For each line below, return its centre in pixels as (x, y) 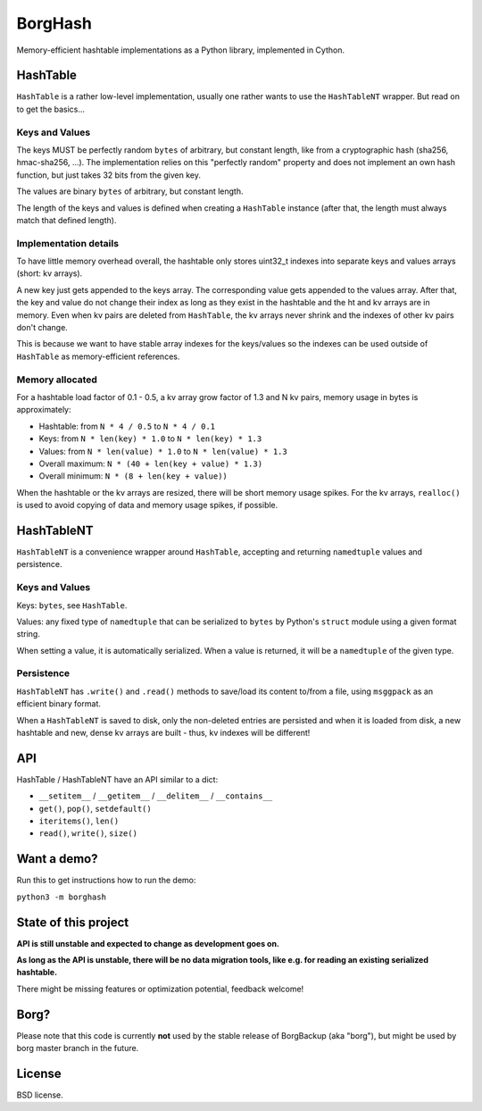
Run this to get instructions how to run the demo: (106, 881)
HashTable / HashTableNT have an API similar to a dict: (117, 779)
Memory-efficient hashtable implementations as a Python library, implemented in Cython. (181, 50)
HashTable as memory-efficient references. (98, 356)
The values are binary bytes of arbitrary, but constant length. (130, 191)
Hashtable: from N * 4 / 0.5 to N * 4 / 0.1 (127, 426)
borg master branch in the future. (78, 1048)
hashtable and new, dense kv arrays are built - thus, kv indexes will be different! (163, 733)
